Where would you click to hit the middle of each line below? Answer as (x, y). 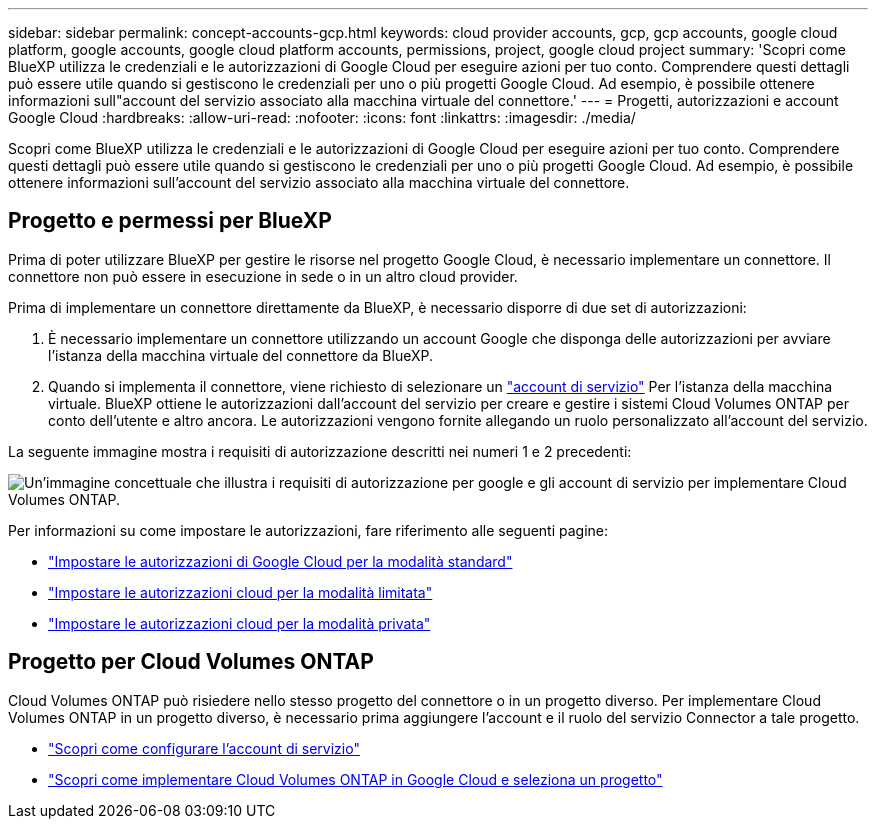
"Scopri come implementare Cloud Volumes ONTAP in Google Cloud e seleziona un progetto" (355, 779)
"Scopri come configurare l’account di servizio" (204, 748)
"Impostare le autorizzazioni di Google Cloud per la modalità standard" (280, 561)
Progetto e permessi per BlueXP (170, 221)
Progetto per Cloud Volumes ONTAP (191, 662)
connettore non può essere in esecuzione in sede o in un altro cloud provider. (263, 276)
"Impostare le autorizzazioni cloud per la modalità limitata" (240, 592)
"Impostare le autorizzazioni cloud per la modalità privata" (239, 623)
